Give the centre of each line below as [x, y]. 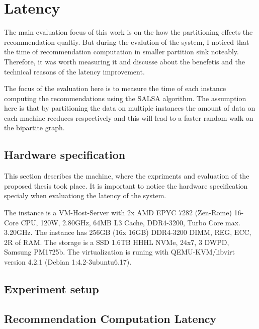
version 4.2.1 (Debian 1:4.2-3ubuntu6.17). [68, 262]
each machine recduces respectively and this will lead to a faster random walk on [129, 117]
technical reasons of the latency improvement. [74, 71]
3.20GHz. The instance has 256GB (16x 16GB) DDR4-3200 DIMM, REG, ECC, [128, 232]
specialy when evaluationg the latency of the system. [85, 195]
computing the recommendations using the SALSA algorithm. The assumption [125, 98]
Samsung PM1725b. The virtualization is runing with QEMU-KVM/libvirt [119, 252]
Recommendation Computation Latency [110, 318]
